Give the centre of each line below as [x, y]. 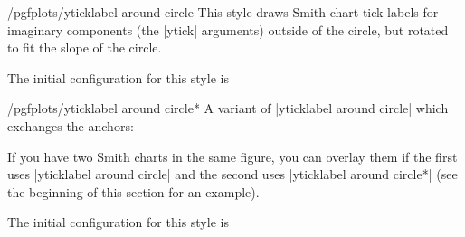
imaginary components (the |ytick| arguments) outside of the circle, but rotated [228, 29]
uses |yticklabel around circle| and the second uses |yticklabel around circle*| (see [232, 174]
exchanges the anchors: [71, 125]
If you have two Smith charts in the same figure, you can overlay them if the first [232, 156]
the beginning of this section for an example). [133, 191]
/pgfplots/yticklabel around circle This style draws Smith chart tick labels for [223, 12]
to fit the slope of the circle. [85, 47]
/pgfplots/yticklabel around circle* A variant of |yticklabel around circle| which [228, 108]
